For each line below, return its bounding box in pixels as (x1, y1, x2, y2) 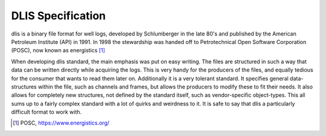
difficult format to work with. (11, 108, 82, 116)
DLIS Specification (11, 9, 106, 22)
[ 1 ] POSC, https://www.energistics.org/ (13, 119, 110, 126)
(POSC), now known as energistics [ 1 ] (11, 47, 106, 54)
